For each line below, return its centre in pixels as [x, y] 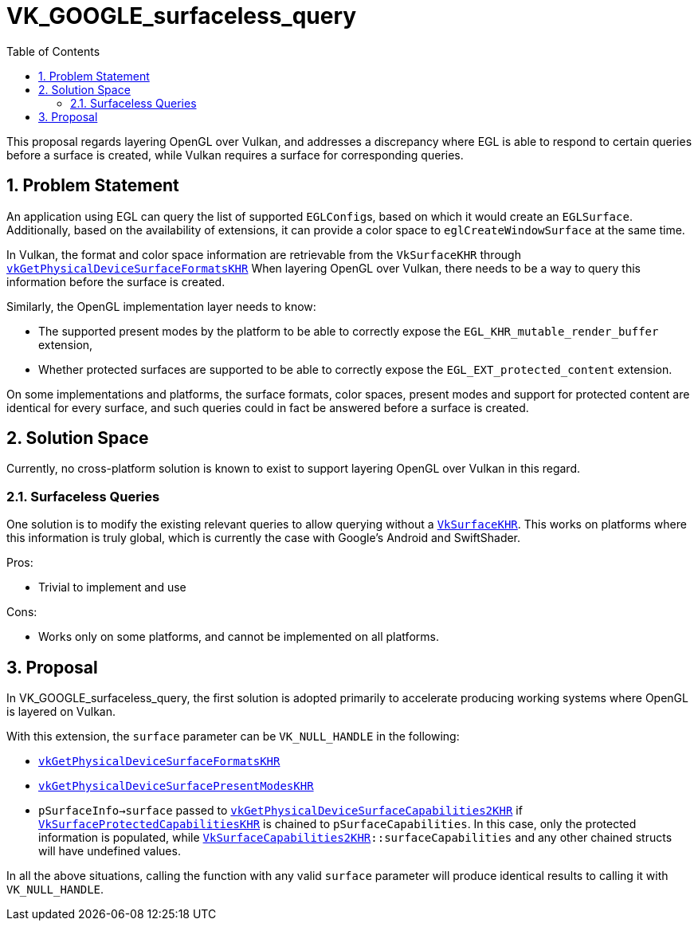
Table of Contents [53, 51]
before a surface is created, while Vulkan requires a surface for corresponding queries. [235, 155]
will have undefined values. [110, 851]
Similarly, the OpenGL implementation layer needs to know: [161, 306]
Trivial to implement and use [112, 587]
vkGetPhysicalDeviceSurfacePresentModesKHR [176, 786]
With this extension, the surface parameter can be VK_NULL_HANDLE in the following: [233, 736]
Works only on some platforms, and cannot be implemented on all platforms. [239, 637]
